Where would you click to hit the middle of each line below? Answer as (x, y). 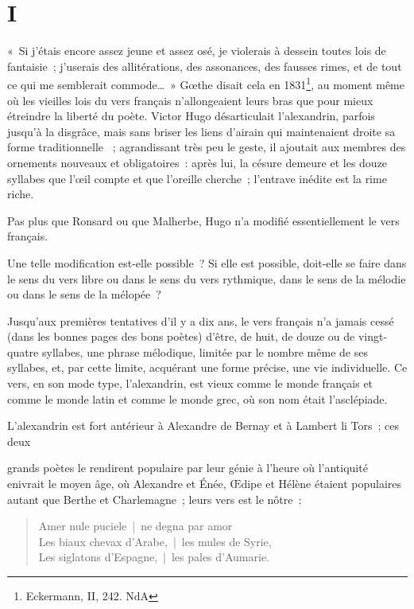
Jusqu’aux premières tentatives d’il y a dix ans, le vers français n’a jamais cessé (201, 320)
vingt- (373, 336)
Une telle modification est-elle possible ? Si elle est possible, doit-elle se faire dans (207, 262)
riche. (21, 194)
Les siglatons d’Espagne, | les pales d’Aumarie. (154, 557)
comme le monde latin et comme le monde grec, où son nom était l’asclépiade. (197, 398)
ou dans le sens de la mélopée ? (84, 294)
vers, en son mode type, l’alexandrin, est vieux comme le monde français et (190, 383)
